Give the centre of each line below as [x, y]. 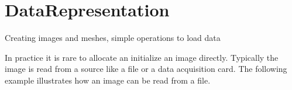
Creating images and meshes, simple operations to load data [113, 38]
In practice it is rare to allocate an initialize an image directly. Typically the [142, 57]
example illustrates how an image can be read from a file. [108, 80]
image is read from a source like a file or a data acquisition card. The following [146, 69]
